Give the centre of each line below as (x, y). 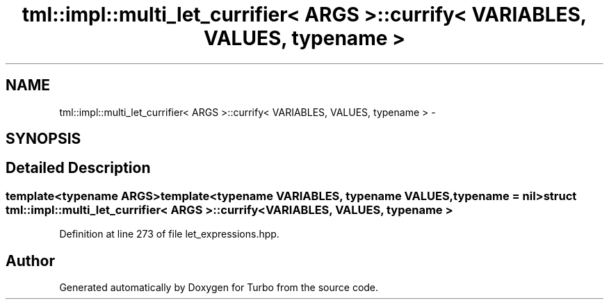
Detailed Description (78, 168)
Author (30, 261)
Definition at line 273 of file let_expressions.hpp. (169, 234)
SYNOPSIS (43, 139)
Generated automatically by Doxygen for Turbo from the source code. (219, 288)
